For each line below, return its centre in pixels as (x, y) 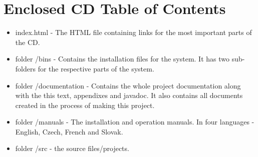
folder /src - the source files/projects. (72, 148)
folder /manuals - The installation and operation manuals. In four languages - (135, 122)
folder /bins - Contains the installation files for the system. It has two (122, 59)
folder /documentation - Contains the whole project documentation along (128, 85)
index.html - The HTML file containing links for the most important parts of (134, 32)
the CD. (28, 42)
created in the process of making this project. (85, 105)
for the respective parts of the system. (96, 68)
